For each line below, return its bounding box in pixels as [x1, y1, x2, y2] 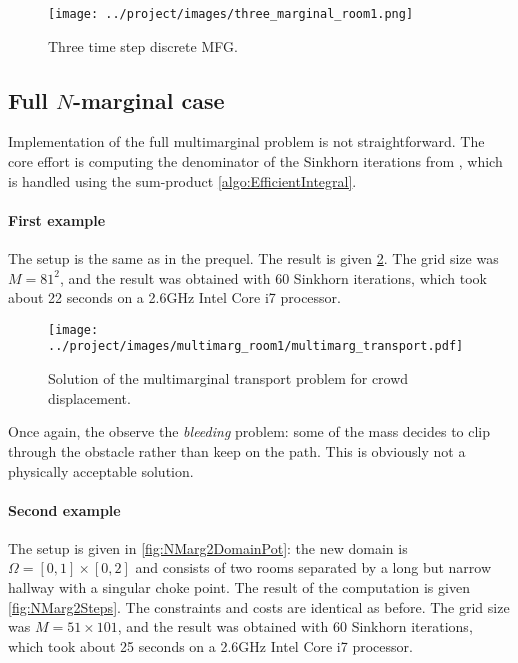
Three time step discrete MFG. [48, 35, 238, 56]
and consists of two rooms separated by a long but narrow [135, 557, 492, 578]
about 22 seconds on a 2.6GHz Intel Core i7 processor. [8, 287, 341, 308]
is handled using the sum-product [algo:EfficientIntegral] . [8, 170, 357, 191]
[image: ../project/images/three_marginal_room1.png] [48, 7, 414, 21]
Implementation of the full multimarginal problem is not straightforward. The [8, 131, 485, 152]
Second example [8, 499, 121, 520]
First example [8, 209, 106, 230]
